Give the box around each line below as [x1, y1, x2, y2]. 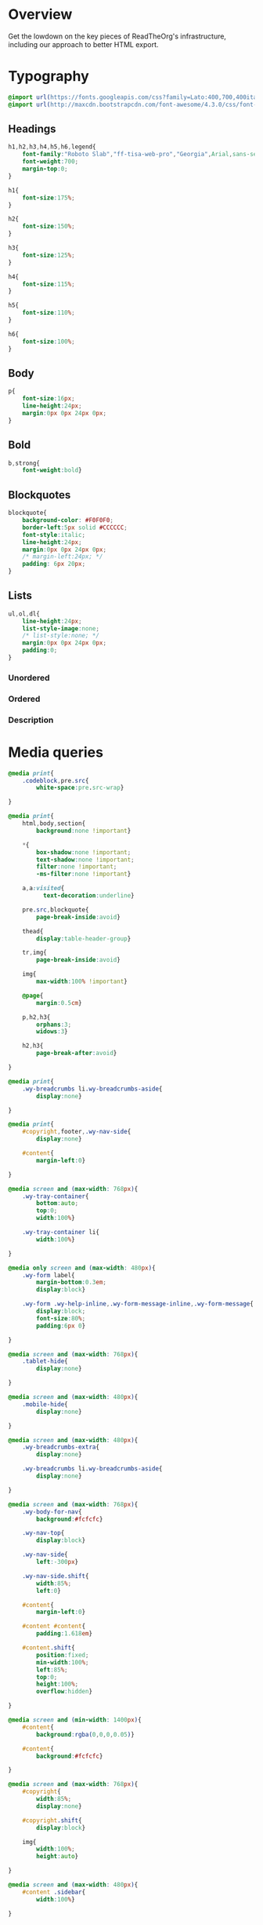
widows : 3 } [36, 1028, 68, 1036]
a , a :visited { [22, 885, 65, 893]
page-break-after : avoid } [36, 1050, 117, 1057]
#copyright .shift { [22, 1816, 82, 1825]
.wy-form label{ [22, 1271, 76, 1279]
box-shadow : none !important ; [36, 848, 131, 857]
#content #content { [22, 1623, 86, 1631]
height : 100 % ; [36, 1680, 79, 1689]
